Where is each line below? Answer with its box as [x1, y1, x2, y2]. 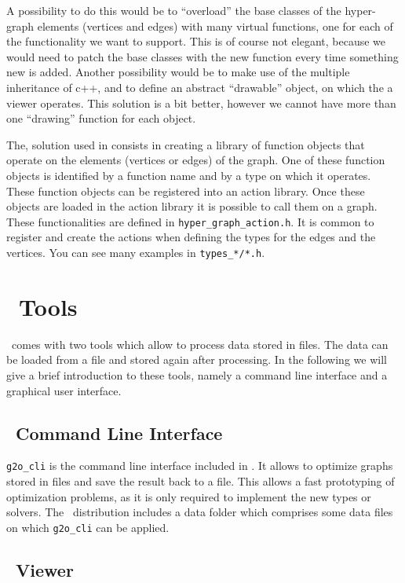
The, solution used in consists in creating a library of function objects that [6, 136, 365, 152]
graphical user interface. [6, 382, 122, 398]
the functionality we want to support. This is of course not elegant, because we [6, 33, 386, 49]
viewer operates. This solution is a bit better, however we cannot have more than [6, 94, 396, 111]
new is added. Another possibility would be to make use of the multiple [6, 64, 350, 80]
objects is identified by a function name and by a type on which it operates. [6, 167, 371, 183]
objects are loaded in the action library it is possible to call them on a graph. [6, 198, 378, 214]
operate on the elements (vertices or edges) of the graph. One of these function [6, 152, 385, 168]
